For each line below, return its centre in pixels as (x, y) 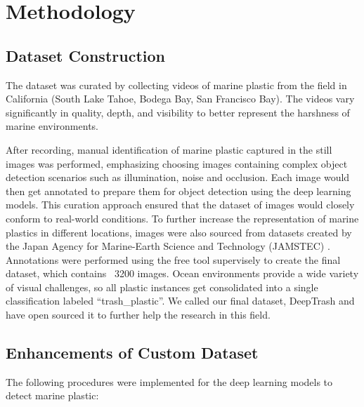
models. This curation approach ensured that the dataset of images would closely (180, 205)
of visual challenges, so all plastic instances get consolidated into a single (162, 287)
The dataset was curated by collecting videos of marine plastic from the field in (176, 85)
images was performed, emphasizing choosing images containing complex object (177, 163)
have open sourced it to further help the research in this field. (138, 315)
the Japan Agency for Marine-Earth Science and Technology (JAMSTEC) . (168, 246)
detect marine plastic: (52, 395)
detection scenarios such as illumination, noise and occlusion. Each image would (178, 177)
